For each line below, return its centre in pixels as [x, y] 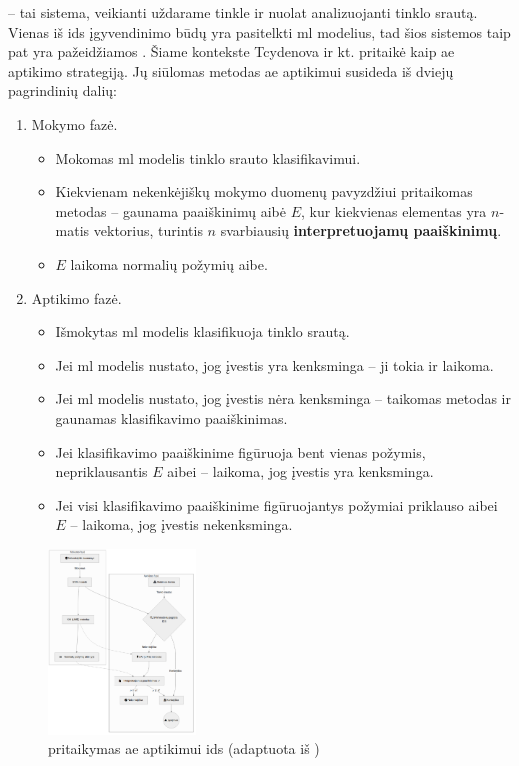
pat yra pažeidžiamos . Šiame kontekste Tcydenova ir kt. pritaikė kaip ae [231, 51]
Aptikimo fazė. [76, 297]
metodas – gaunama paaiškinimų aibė [170, 210]
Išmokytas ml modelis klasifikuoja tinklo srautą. [202, 331]
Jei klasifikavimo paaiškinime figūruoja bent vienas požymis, [240, 451]
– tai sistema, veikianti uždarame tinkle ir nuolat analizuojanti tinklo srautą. [243, 12]
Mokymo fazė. [74, 123]
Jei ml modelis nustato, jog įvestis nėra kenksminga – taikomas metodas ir [283, 398]
